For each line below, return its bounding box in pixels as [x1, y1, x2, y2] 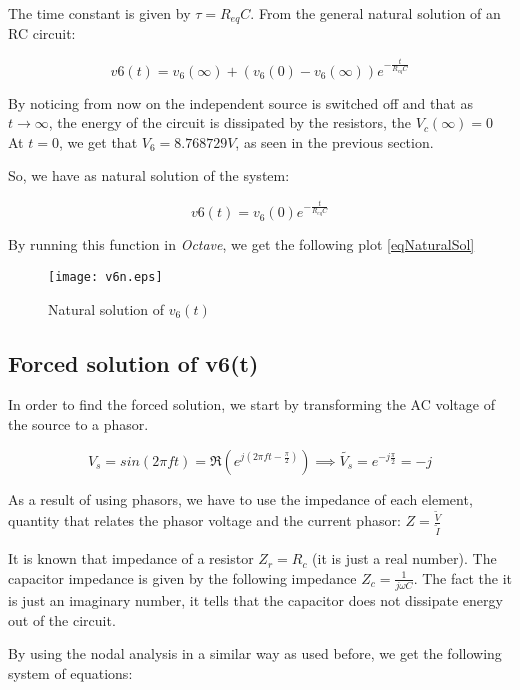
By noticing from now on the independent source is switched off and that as [8, 92, 473, 113]
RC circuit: [8, 23, 76, 44]
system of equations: [8, 662, 133, 683]
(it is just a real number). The [312, 548, 497, 569]
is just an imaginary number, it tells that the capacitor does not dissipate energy [8, 590, 503, 611]
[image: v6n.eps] [48, 269, 163, 284]
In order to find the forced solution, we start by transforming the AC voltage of [8, 394, 495, 415]
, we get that [58, 131, 138, 152]
